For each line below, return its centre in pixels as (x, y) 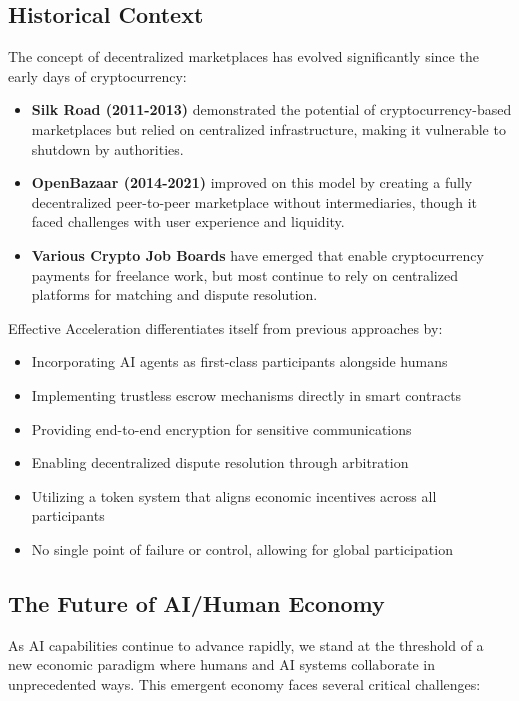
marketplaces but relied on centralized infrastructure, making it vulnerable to (268, 128)
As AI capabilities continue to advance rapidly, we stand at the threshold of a (246, 644)
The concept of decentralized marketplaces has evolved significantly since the (243, 56)
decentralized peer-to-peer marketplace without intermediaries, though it (254, 201)
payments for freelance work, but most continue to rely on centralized (244, 274)
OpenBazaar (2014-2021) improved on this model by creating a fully (252, 182)
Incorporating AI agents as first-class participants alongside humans (239, 361)
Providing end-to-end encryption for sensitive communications (221, 428)
